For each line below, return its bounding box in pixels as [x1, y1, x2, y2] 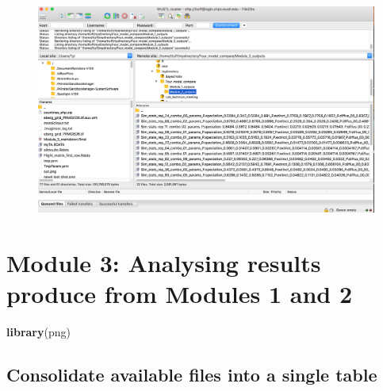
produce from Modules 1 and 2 [6, 278, 353, 310]
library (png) [6, 324, 71, 340]
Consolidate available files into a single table [6, 362, 377, 387]
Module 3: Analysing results [6, 247, 321, 279]
